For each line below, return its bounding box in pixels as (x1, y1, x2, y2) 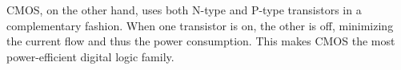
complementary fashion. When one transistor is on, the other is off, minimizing (6, 17, 394, 33)
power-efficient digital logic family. (6, 48, 174, 64)
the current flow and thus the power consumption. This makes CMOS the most (6, 33, 395, 49)
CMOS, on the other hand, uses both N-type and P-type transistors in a (6, 2, 362, 17)
